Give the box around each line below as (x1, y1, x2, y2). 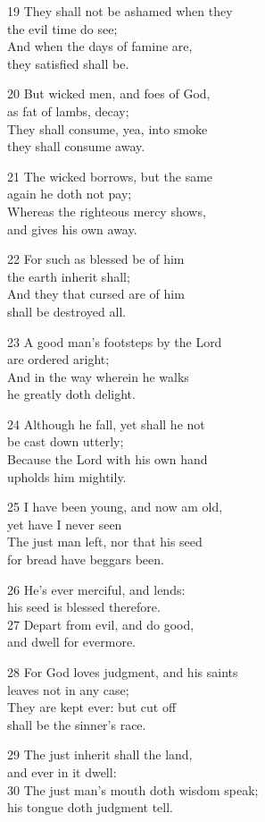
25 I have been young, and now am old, (7, 497, 223, 516)
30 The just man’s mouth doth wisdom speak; (7, 780, 259, 799)
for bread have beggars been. (7, 550, 164, 569)
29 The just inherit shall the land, (7, 745, 193, 764)
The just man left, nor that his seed (7, 532, 203, 551)
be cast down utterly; (7, 432, 124, 451)
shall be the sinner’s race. (7, 715, 146, 733)
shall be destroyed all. (7, 301, 127, 320)
